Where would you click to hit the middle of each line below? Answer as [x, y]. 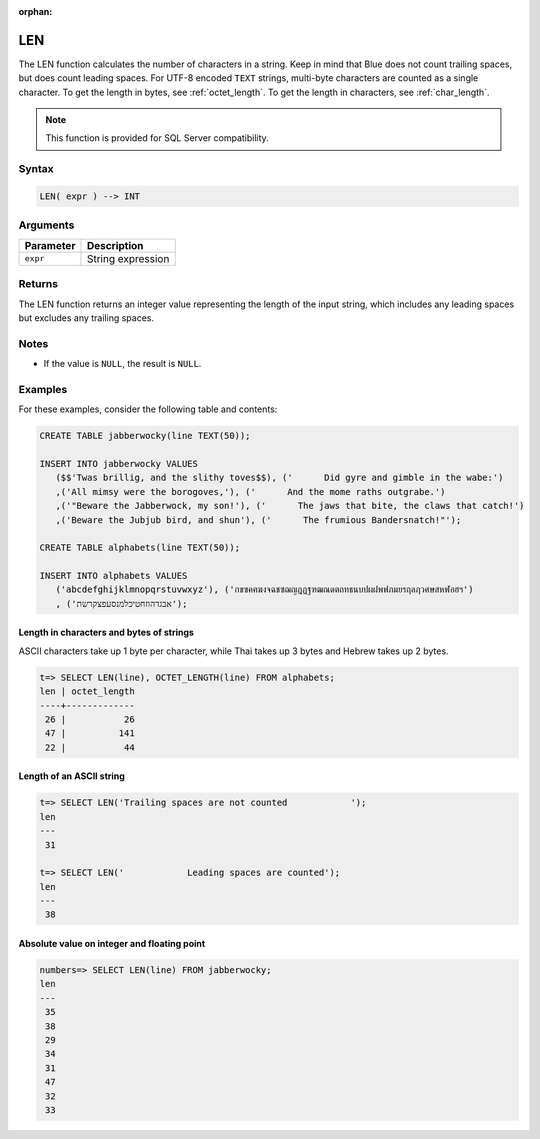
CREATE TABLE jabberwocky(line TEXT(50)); [145, 436]
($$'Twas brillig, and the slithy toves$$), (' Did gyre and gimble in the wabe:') [279, 478]
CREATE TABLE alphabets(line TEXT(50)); [139, 548]
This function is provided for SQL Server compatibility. [157, 138]
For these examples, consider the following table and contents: [148, 409]
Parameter [50, 245]
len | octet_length [87, 691]
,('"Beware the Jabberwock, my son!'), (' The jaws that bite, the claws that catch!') [290, 506]
